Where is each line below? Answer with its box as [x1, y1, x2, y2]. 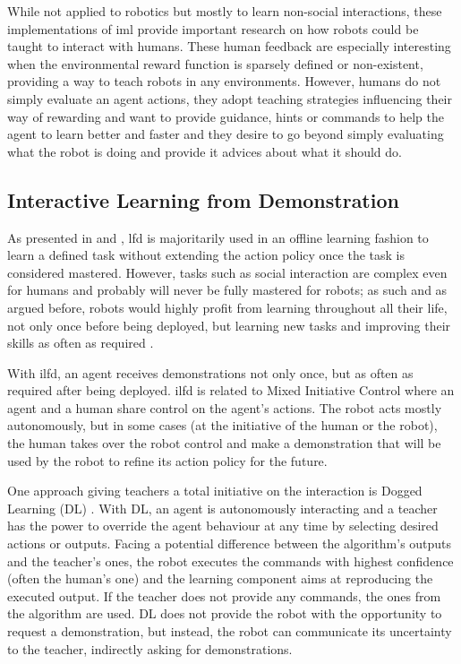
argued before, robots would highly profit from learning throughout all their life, [7, 298, 448, 316]
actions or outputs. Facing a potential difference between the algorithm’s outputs [7, 534, 452, 553]
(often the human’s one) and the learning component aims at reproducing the [7, 569, 433, 588]
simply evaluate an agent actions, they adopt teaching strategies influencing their [7, 89, 452, 108]
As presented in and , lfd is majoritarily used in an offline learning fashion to [7, 228, 429, 246]
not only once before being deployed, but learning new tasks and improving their [7, 315, 451, 334]
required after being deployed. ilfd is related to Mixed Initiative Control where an [7, 381, 455, 400]
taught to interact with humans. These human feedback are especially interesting [7, 37, 451, 56]
